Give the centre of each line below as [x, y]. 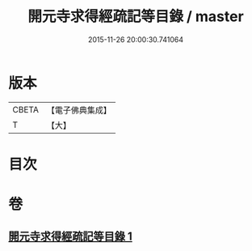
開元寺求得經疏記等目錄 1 [71, 237]
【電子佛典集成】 [79, 110]
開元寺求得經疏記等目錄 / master [136, 17]
